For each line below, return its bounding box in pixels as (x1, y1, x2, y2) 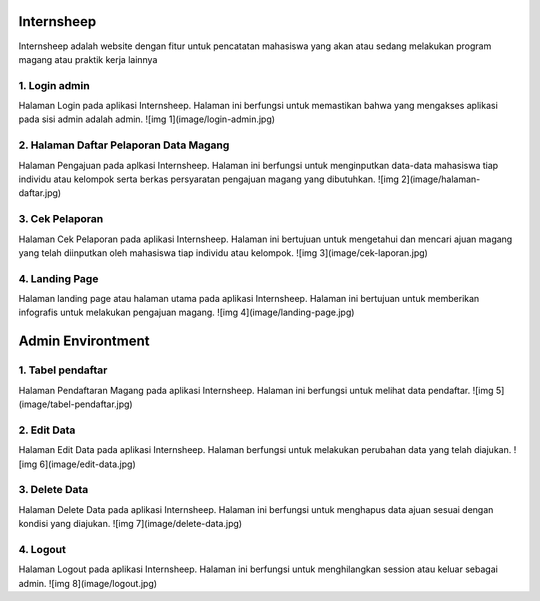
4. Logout (18, 542, 67, 556)
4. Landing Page (18, 271, 99, 285)
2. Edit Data (18, 423, 76, 437)
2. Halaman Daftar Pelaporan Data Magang (18, 138, 230, 152)
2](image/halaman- (400, 173, 481, 185)
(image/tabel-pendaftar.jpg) (18, 398, 134, 410)
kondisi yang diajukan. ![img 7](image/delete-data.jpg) (18, 518, 243, 530)
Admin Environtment (18, 333, 150, 350)
